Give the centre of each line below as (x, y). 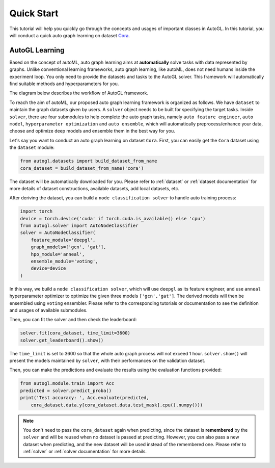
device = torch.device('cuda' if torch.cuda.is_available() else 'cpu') (113, 218)
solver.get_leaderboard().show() (62, 340)
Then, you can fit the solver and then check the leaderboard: (73, 320)
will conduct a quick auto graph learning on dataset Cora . (70, 35)
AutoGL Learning (37, 50)
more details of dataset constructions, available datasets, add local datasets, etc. (94, 188)
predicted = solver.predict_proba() (66, 391)
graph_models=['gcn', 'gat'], (68, 247)
